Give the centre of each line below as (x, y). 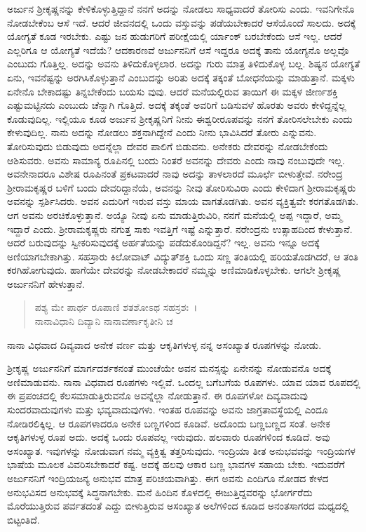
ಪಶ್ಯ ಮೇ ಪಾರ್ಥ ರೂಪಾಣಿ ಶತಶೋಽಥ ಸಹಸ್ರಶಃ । (116, 307)
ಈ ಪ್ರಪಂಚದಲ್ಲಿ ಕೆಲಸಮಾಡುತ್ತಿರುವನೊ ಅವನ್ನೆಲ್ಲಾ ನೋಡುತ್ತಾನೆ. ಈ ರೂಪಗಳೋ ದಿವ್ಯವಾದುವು (158, 395)
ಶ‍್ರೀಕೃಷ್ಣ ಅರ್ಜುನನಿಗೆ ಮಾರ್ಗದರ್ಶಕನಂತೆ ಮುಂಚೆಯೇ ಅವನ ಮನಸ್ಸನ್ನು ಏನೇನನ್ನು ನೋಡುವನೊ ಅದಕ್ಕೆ (169, 368)
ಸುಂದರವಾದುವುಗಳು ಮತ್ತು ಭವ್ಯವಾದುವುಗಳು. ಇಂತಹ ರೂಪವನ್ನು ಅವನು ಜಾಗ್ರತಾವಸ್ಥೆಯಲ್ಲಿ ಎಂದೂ (168, 410)
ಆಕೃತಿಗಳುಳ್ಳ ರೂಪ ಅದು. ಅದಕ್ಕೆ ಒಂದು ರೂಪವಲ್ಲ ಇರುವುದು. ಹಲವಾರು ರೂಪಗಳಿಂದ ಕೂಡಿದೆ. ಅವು (169, 437)
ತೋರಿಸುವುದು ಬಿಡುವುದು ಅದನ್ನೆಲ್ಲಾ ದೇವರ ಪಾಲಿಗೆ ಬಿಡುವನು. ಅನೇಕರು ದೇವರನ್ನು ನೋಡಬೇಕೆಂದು (168, 146)
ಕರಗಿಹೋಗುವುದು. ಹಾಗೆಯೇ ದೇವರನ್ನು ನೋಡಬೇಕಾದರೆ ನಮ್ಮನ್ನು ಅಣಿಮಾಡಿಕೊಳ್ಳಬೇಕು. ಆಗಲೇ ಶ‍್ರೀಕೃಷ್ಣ (174, 270)
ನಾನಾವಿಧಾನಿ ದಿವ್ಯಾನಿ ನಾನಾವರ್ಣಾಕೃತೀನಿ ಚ (104, 321)
